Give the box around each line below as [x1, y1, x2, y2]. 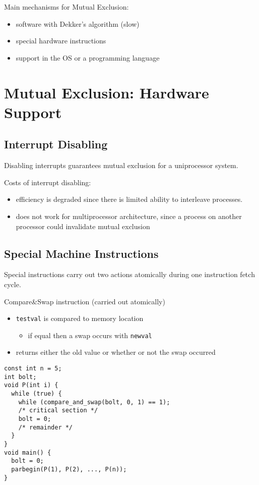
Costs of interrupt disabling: [4, 177, 91, 187]
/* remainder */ [18, 423, 73, 431]
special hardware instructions [16, 35, 106, 46]
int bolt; [4, 373, 37, 381]
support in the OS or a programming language [16, 52, 160, 63]
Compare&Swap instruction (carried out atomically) [4, 296, 165, 306]
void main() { [4, 449, 51, 456]
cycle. [4, 279, 21, 289]
